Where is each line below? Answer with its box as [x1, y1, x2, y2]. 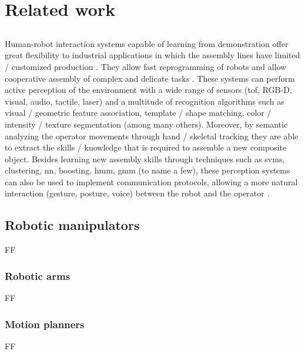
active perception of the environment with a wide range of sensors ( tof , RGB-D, [5, 84, 292, 96]
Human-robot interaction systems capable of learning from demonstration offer [5, 37, 289, 49]
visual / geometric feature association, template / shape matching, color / [5, 106, 272, 119]
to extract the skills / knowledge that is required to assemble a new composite [5, 141, 287, 153]
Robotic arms [5, 268, 71, 283]
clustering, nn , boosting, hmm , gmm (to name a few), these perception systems [5, 164, 290, 176]
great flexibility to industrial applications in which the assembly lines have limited [5, 49, 300, 61]
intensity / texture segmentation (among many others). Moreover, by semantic [5, 118, 288, 130]
